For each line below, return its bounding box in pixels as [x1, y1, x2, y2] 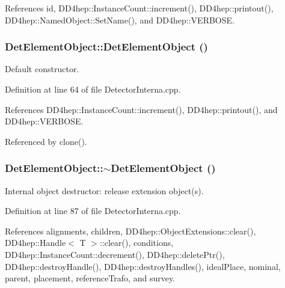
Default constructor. [5, 63, 79, 75]
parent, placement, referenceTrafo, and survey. [5, 272, 176, 284]
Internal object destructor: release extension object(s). [5, 184, 204, 197]
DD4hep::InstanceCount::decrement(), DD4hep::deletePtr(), [5, 248, 225, 260]
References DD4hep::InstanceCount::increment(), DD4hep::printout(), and [5, 103, 278, 115]
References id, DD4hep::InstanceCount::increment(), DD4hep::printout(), [5, 2, 274, 14]
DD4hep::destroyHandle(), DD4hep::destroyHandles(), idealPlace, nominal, [5, 260, 281, 272]
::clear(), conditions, [99, 236, 174, 249]
